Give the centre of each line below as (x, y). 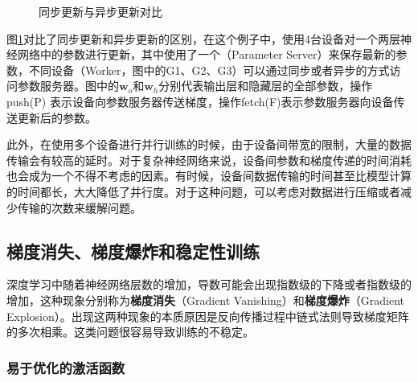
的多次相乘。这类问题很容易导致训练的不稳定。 (130, 332)
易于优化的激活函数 (66, 367)
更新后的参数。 (57, 117)
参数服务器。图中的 (68, 86)
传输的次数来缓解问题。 (79, 207)
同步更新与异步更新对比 (100, 11)
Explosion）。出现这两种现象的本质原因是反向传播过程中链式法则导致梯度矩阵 (208, 316)
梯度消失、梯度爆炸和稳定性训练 (133, 251)
